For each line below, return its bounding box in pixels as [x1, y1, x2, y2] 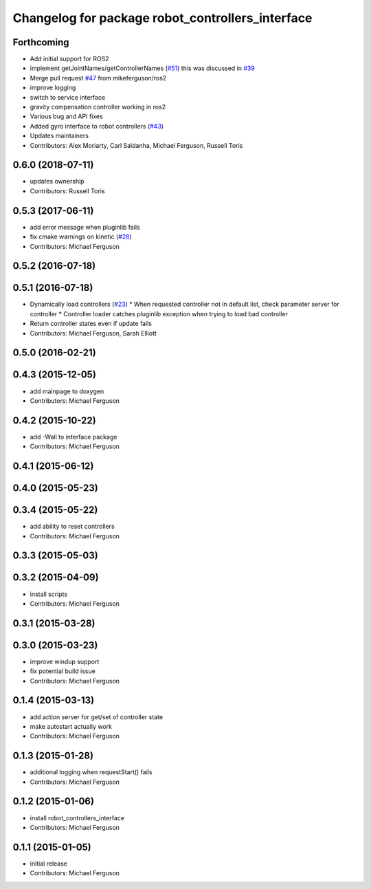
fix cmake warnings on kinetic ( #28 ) [30, 232, 132, 241]
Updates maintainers [30, 131, 89, 140]
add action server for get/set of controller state [30, 712, 164, 721]
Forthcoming [12, 36, 69, 48]
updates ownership [30, 177, 85, 186]
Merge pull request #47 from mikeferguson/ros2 [30, 74, 167, 82]
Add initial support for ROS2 [30, 55, 109, 63]
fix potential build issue [30, 667, 95, 675]
